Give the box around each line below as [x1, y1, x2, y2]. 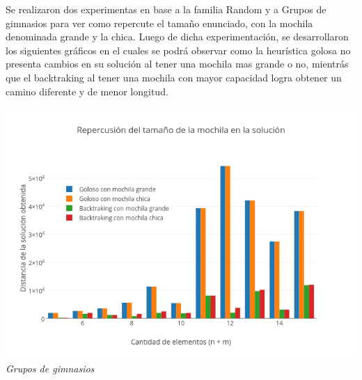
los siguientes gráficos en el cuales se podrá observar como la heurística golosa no [6, 42, 351, 57]
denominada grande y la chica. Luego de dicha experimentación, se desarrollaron [6, 29, 349, 44]
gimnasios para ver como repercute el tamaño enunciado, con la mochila [6, 15, 313, 30]
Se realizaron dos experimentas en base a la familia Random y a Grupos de [6, 2, 326, 16]
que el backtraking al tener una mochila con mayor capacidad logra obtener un [6, 70, 342, 84]
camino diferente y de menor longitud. [6, 84, 168, 98]
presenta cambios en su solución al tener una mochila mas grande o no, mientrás [6, 56, 349, 71]
